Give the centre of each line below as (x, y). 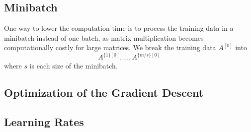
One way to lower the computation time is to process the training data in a (119, 28)
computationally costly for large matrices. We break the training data (110, 47)
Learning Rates (44, 122)
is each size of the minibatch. (74, 66)
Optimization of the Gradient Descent (104, 93)
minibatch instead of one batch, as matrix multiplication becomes (104, 37)
